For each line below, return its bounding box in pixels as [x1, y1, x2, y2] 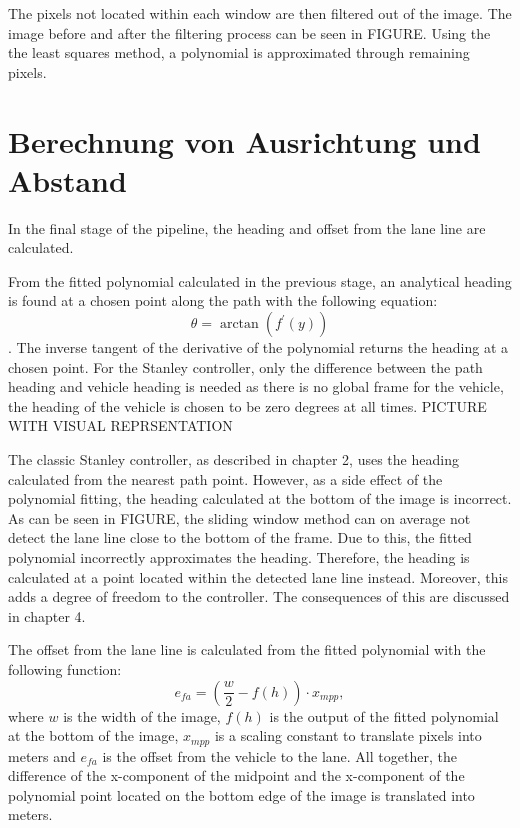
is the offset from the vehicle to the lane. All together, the [102, 745, 457, 766]
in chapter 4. [8, 605, 86, 626]
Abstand [8, 159, 127, 200]
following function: [8, 658, 122, 679]
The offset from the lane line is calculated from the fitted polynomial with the [8, 639, 486, 660]
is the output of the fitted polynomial [269, 705, 499, 726]
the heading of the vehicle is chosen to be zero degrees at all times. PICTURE [8, 395, 487, 416]
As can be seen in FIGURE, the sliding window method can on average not [8, 507, 471, 528]
